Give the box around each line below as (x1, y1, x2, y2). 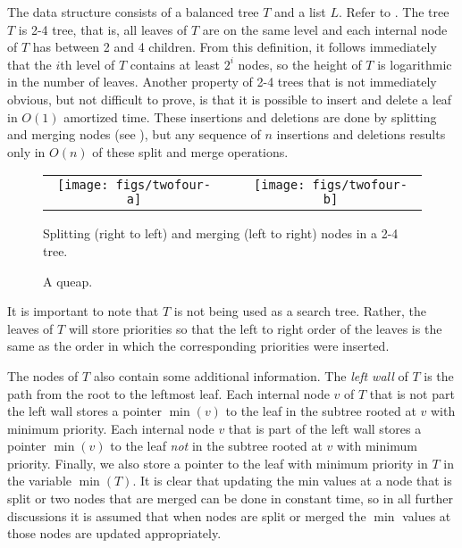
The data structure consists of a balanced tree (7, 3, 259, 21)
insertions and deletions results (276, 125, 446, 144)
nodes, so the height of (238, 54, 362, 73)
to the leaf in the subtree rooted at (225, 402, 416, 420)
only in (7, 142, 46, 161)
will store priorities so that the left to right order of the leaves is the (68, 319, 442, 337)
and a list (274, 3, 326, 21)
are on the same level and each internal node (202, 20, 448, 38)
